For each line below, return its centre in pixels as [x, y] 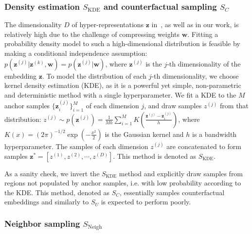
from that [234, 106]
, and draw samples [173, 106]
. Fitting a [203, 34]
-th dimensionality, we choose [195, 75]
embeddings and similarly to [47, 202]
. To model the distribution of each [94, 75]
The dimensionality [33, 25]
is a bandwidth [215, 134]
